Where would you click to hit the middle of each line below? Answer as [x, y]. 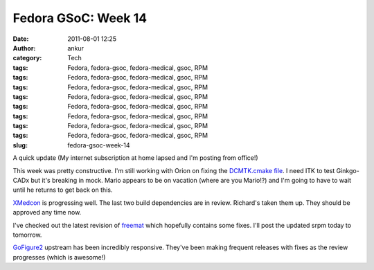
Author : [24, 48]
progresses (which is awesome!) [59, 257]
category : [27, 58]
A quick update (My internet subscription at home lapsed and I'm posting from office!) [136, 158]
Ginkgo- [348, 170]
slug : [20, 145]
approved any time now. [47, 213]
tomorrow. [27, 235]
